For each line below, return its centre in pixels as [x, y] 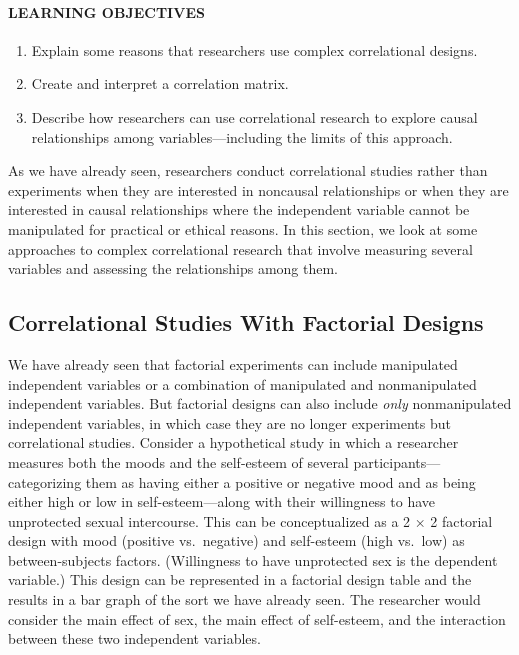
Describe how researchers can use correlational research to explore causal [254, 116]
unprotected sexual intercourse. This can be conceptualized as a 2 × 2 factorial [250, 520]
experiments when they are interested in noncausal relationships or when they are [258, 189]
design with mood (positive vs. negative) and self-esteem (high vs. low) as [236, 540]
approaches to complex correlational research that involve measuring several [240, 248]
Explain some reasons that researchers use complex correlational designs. [254, 49]
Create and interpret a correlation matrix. [160, 83]
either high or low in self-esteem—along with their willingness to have [222, 501]
